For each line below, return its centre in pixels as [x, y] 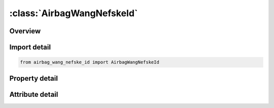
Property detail [34, 78]
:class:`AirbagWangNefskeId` [74, 13]
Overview [25, 31]
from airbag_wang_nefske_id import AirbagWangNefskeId [90, 62]
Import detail [30, 47]
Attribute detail [34, 94]
